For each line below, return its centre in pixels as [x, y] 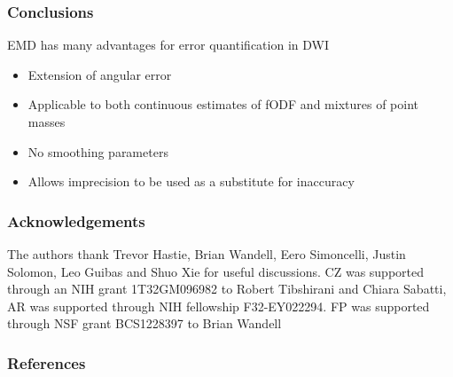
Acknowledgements [76, 220]
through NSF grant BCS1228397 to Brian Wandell [144, 323]
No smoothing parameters [98, 151]
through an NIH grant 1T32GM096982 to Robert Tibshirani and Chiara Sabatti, [227, 289]
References [47, 362]
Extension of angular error [100, 74]
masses [47, 122]
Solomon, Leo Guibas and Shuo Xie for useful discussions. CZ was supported [216, 271]
